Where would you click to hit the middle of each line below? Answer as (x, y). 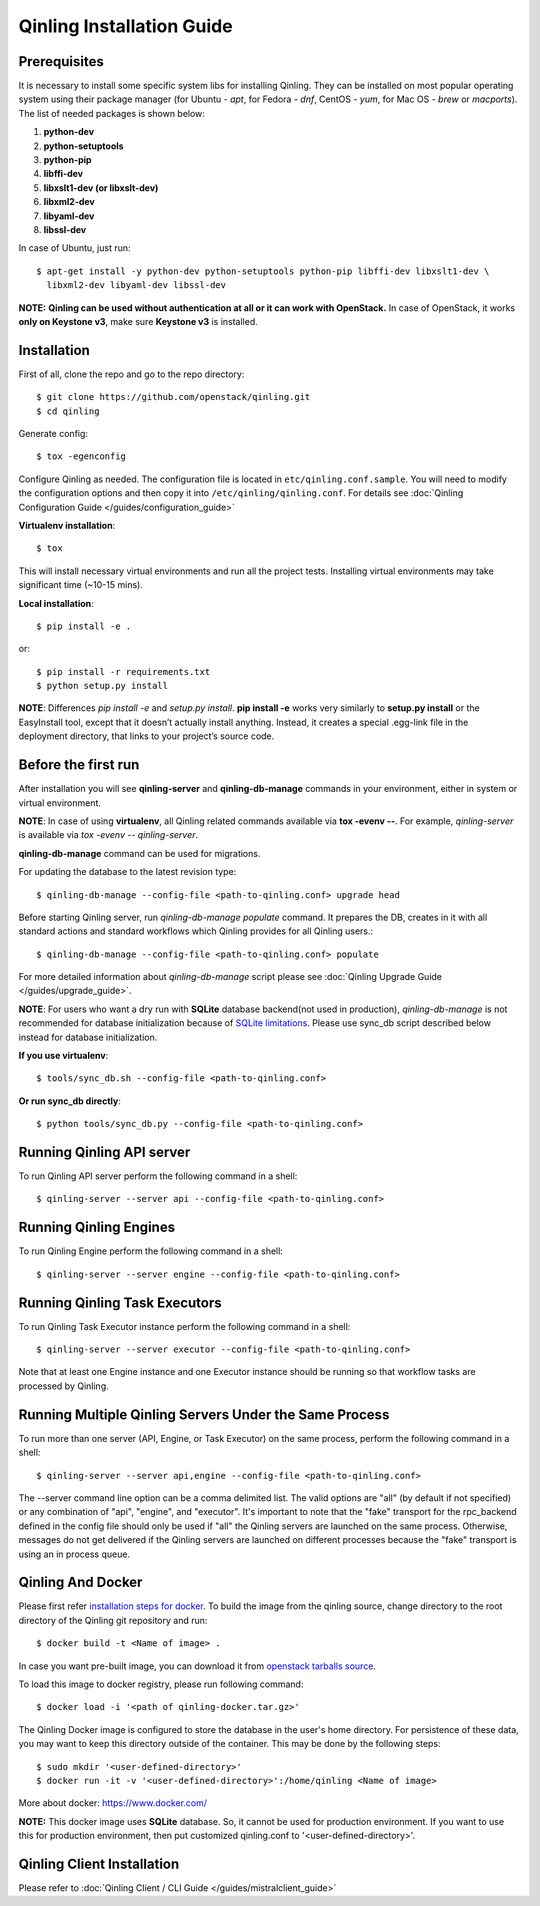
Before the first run (79, 765)
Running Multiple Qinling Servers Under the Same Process (204, 1414)
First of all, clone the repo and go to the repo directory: (131, 374)
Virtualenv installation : (67, 525)
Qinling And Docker (80, 1582)
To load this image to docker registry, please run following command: (161, 1684)
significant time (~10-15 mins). (81, 585)
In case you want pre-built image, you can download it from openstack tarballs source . (197, 1666)
